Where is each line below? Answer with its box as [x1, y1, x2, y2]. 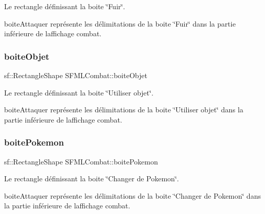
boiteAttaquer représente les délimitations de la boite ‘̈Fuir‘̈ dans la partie [4, 18, 236, 29]
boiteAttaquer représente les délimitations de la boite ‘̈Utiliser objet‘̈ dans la [4, 104, 244, 115]
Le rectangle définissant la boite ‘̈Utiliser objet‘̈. [4, 87, 153, 98]
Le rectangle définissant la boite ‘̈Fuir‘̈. [4, 1, 125, 11]
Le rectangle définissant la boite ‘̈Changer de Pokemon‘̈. [4, 173, 179, 184]
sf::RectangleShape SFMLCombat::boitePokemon [4, 156, 158, 167]
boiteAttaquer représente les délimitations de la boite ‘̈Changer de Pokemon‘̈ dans [4, 190, 261, 201]
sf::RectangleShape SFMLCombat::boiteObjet [4, 70, 147, 80]
